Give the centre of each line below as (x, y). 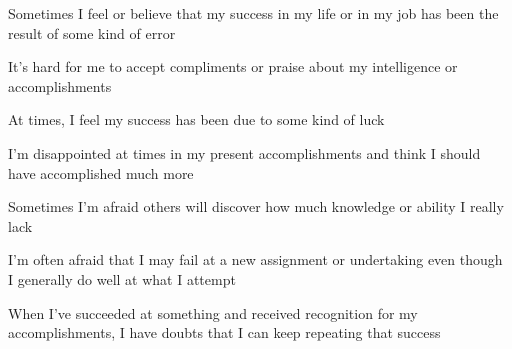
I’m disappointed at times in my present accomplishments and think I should (244, 152)
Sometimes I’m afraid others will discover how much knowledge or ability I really (256, 206)
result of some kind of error (92, 32)
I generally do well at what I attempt (122, 278)
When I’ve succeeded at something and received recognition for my (213, 312)
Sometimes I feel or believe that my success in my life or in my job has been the (253, 13)
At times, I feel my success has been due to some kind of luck (196, 119)
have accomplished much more (101, 172)
